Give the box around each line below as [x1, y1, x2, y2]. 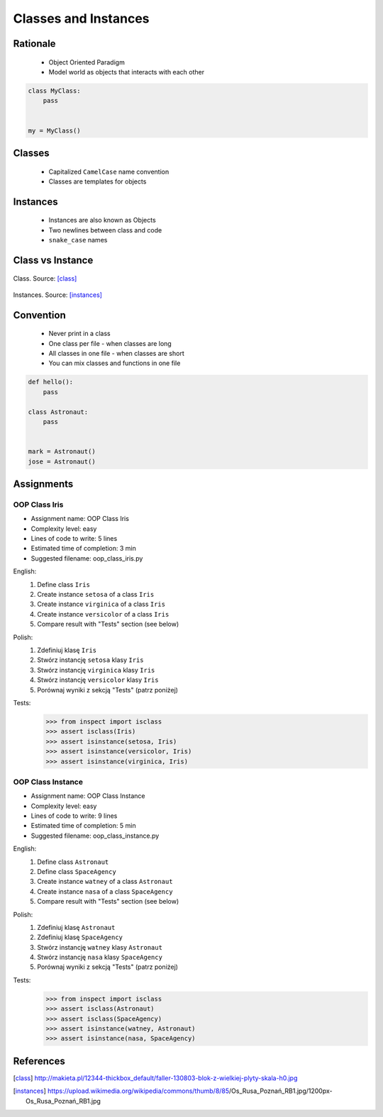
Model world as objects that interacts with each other [48, 67, 205, 76]
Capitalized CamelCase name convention [48, 167, 170, 176]
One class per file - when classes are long [48, 339, 172, 347]
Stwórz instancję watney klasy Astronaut [37, 943, 163, 951]
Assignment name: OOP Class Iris [30, 515, 129, 523]
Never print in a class [48, 330, 111, 338]
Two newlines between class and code [48, 225, 162, 234]
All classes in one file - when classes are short [48, 349, 184, 358]
